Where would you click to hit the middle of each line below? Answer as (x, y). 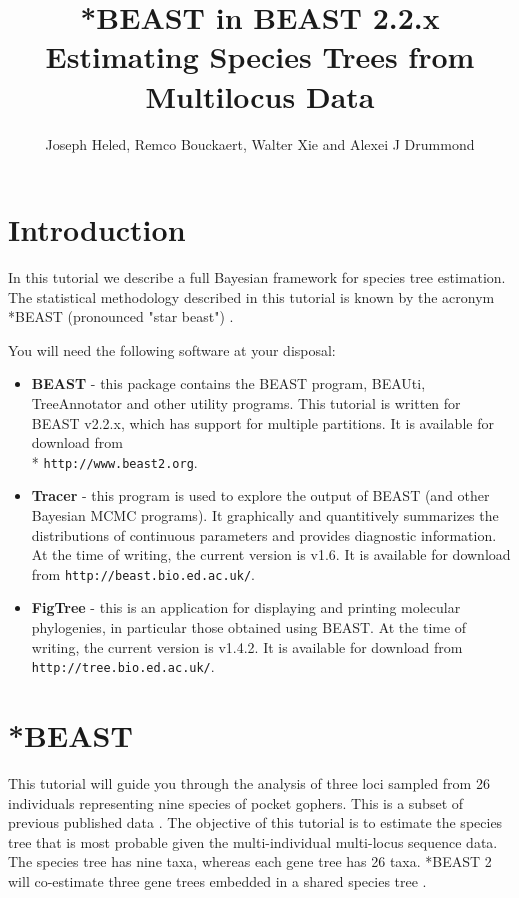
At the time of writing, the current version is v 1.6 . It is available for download (271, 554)
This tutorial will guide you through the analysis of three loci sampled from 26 (249, 783)
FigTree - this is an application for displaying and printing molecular (246, 607)
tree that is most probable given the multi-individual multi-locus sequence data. (253, 841)
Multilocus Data (260, 95)
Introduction (97, 229)
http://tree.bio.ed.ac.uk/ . (123, 666)
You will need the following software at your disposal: (172, 349)
